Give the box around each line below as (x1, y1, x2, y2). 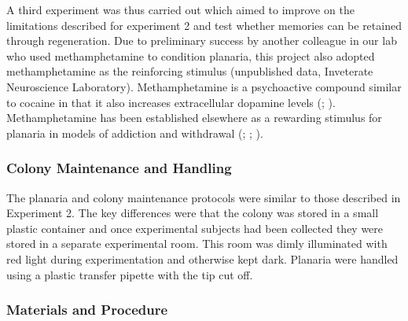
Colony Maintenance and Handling (6, 158, 232, 178)
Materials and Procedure (6, 300, 168, 319)
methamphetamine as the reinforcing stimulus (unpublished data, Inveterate (6, 63, 373, 79)
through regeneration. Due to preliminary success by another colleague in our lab (6, 32, 397, 49)
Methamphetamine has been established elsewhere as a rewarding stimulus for (6, 109, 382, 126)
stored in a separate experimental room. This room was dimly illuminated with (6, 235, 388, 252)
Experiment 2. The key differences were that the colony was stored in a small (6, 205, 379, 221)
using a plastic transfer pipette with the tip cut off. (6, 266, 253, 282)
